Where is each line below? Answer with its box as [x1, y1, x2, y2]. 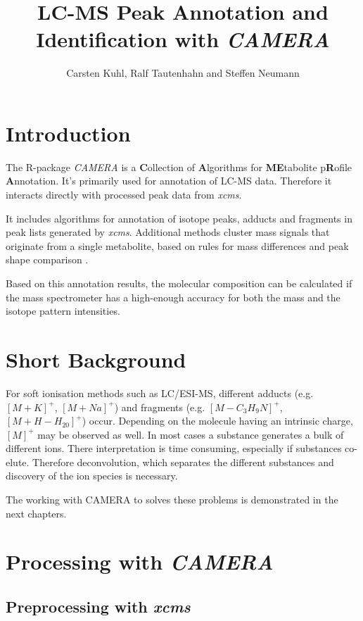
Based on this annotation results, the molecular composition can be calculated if [6, 276, 352, 290]
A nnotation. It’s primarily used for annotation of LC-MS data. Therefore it [6, 173, 332, 188]
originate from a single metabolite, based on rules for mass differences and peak [6, 238, 349, 253]
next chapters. [6, 506, 67, 520]
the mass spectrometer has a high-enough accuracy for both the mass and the [6, 289, 340, 304]
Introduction [6, 118, 131, 147]
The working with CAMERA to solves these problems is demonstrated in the [6, 492, 338, 507]
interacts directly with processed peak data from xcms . [6, 187, 242, 202]
